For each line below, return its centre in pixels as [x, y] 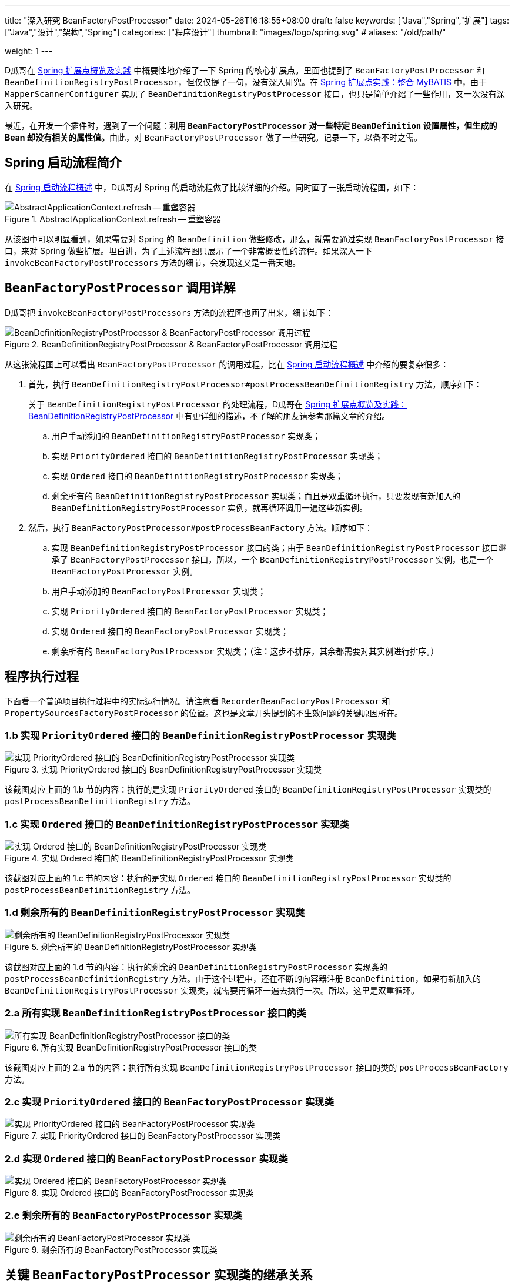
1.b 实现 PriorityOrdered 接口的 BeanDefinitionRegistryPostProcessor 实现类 [200, 735]
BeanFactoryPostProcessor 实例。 [125, 571]
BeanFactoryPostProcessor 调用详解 [120, 288]
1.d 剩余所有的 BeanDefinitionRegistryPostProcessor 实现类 [155, 913]
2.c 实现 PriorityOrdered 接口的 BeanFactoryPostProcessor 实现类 [169, 1101]
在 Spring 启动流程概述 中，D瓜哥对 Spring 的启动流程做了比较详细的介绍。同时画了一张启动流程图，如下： [212, 187]
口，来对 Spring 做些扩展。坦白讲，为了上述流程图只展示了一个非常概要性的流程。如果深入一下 [189, 250]
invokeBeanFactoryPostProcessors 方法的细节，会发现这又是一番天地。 [153, 262]
